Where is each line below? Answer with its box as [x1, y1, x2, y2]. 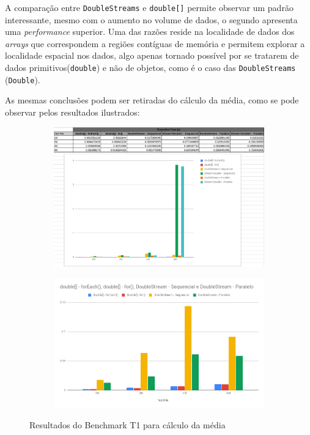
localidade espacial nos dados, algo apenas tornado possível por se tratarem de [5, 49, 299, 62]
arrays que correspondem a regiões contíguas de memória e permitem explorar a [5, 37, 305, 50]
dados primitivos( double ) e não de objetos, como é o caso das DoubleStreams [5, 61, 296, 74]
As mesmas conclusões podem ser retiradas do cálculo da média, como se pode [5, 94, 299, 106]
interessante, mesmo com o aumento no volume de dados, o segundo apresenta [5, 13, 298, 26]
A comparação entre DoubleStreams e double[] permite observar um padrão [5, 1, 293, 13]
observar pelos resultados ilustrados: [5, 105, 140, 118]
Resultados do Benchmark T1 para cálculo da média [29, 418, 226, 431]
